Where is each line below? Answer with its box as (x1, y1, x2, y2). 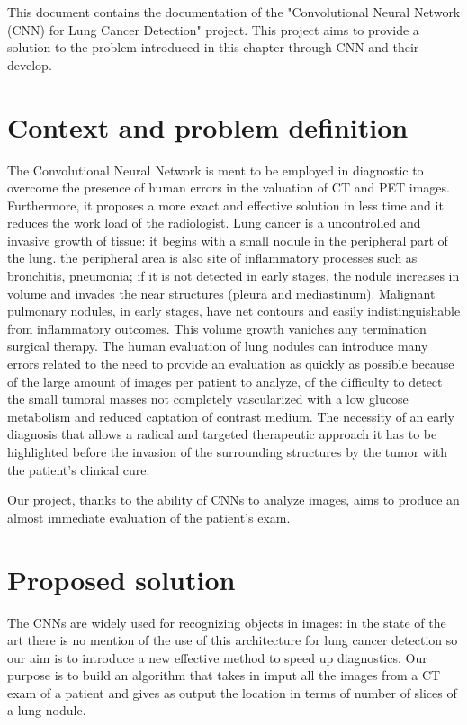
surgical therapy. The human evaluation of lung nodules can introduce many (7, 336, 428, 355)
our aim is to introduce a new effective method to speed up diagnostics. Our (7, 648, 427, 667)
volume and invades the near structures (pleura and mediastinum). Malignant (7, 283, 436, 302)
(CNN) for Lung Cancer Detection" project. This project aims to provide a (7, 20, 419, 39)
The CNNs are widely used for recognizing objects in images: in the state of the (7, 613, 446, 631)
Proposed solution (7, 560, 236, 597)
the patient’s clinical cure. (7, 460, 150, 479)
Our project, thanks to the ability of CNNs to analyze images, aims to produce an (7, 490, 460, 509)
